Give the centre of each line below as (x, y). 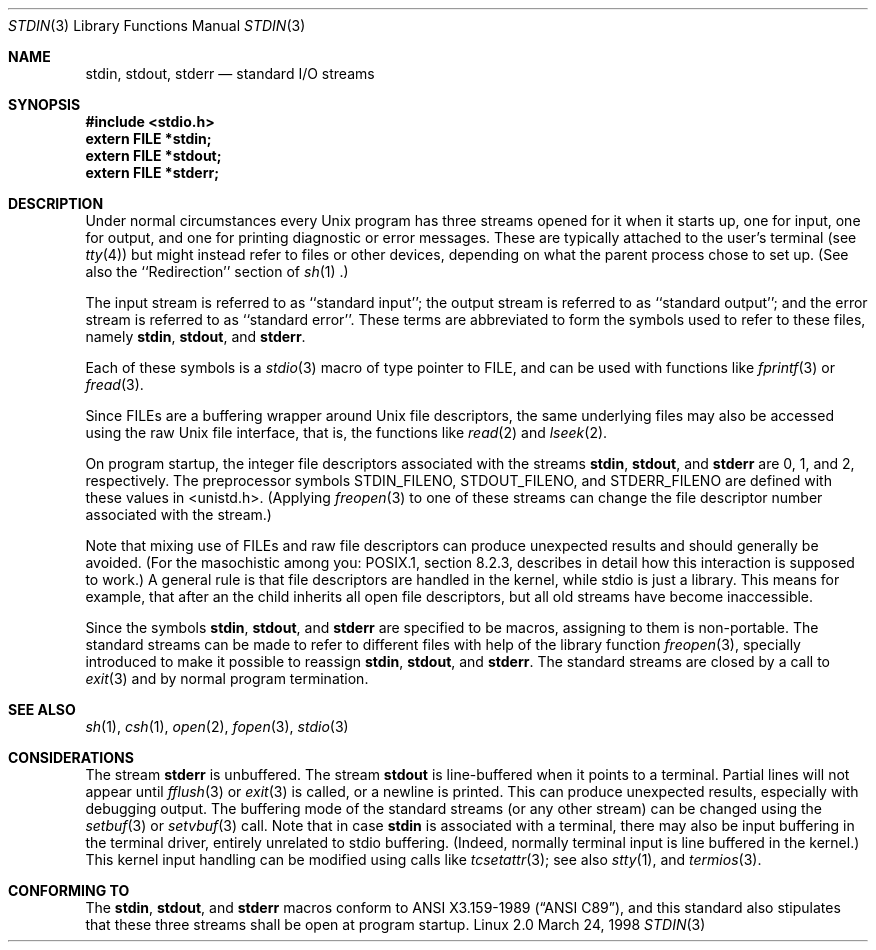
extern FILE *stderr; (152, 172)
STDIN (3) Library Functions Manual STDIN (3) (157, 25)
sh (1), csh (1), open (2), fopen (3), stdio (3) (217, 726)
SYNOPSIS (44, 104)
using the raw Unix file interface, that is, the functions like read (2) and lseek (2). (346, 432)
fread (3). (114, 384)
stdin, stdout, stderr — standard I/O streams (230, 73)
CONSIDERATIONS (71, 757)
